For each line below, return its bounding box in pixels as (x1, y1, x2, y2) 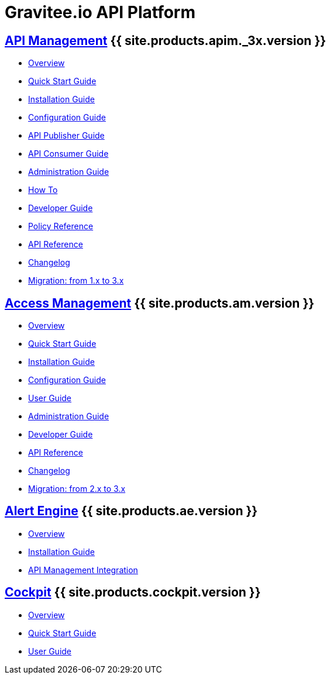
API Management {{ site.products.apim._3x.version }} (5, 33, 326, 48)
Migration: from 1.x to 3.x (28, 275, 124, 286)
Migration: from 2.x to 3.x (28, 484, 126, 494)
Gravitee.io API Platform (5, 2, 196, 22)
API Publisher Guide (28, 130, 105, 141)
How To (28, 185, 58, 195)
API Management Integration (28, 564, 138, 575)
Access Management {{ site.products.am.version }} (5, 295, 315, 311)
